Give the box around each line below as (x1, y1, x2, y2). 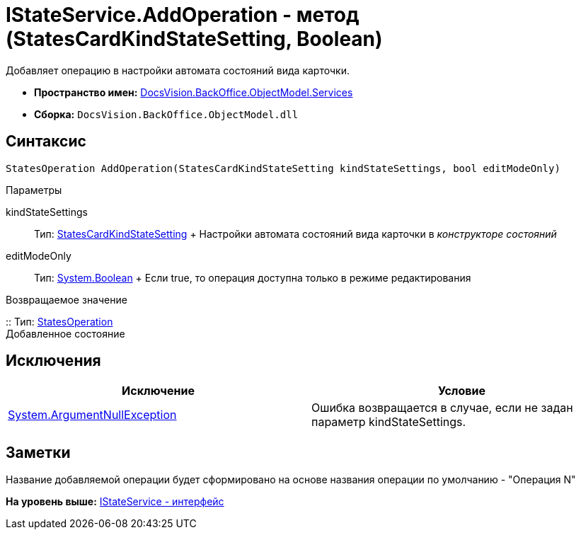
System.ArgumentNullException (8, 408, 177, 422)
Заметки (6, 443, 71, 461)
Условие (438, 384, 485, 398)
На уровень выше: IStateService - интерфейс (6, 495, 224, 508)
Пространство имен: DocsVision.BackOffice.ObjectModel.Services (34, 86, 353, 98)
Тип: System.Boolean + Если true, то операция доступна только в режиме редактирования (34, 271, 471, 284)
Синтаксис (6, 132, 86, 151)
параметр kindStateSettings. (311, 415, 466, 430)
